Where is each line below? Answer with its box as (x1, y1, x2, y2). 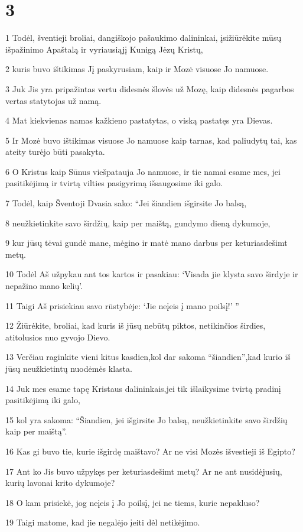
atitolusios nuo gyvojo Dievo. (5, 330, 110, 343)
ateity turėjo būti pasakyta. (5, 145, 105, 158)
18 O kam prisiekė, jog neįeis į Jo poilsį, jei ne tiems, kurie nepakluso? (5, 496, 260, 508)
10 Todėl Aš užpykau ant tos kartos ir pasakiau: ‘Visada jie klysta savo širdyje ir (5, 268, 298, 280)
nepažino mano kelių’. (5, 280, 83, 292)
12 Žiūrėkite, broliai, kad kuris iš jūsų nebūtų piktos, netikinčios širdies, (5, 319, 266, 332)
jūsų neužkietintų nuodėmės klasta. (5, 362, 132, 374)
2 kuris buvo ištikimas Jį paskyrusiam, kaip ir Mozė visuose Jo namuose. (5, 63, 269, 75)
